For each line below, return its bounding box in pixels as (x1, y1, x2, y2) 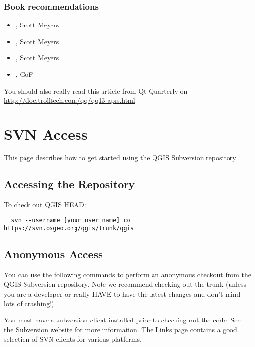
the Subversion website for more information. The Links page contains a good (4, 324, 237, 334)
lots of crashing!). (4, 298, 56, 308)
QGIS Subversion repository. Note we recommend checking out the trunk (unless (4, 279, 247, 289)
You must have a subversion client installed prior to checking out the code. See (4, 315, 241, 325)
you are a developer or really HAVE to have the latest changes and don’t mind (4, 289, 241, 298)
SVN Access (4, 124, 88, 144)
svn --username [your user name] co (11, 217, 130, 224)
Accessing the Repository (4, 176, 135, 191)
